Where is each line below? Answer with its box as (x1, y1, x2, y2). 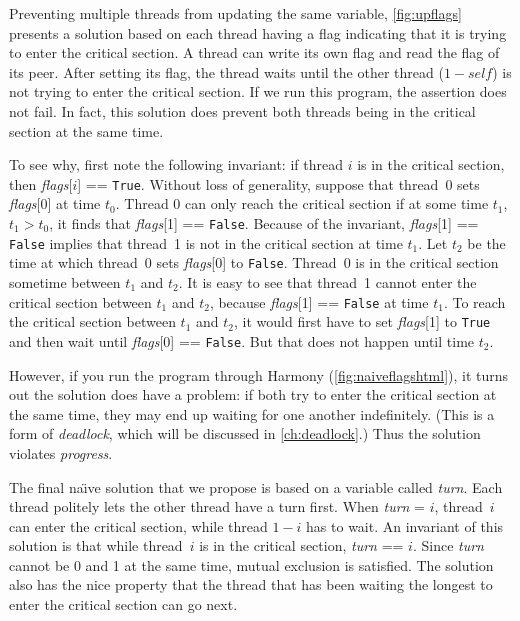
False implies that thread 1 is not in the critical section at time (9, 232, 403, 253)
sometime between (9, 271, 121, 292)
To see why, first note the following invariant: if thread (9, 154, 343, 175)
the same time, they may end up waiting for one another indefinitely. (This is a (9, 403, 495, 424)
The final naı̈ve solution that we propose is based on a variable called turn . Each (9, 476, 503, 497)
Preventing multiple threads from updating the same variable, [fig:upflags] (9, 3, 462, 23)
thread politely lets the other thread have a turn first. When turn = (9, 496, 426, 517)
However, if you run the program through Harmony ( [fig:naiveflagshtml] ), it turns (9, 364, 509, 385)
